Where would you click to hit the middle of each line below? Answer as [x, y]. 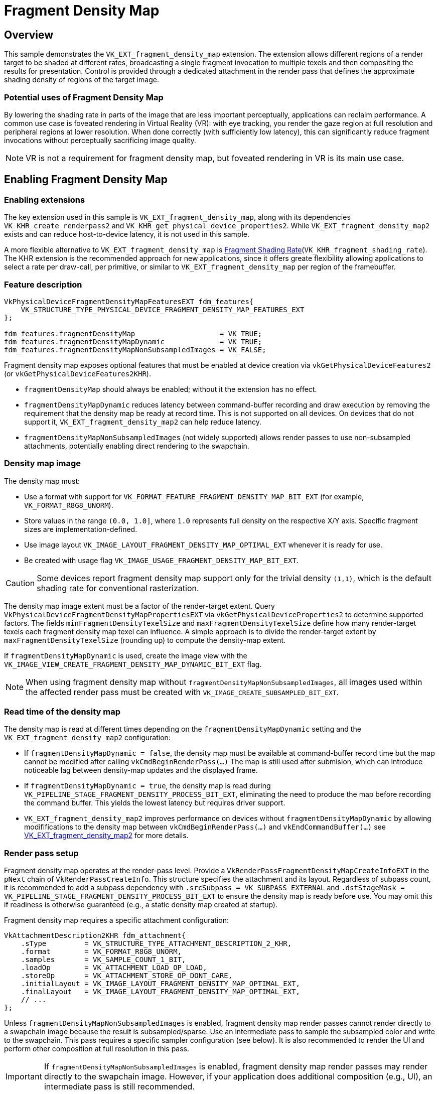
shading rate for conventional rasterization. [118, 588]
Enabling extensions [45, 199]
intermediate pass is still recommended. [119, 1087]
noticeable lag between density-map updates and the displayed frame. [141, 770]
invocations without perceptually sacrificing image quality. [100, 140]
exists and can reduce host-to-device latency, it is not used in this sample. [127, 234]
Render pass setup [41, 853]
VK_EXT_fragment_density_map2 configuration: [87, 738]
